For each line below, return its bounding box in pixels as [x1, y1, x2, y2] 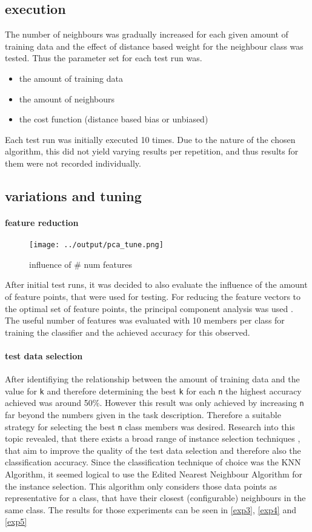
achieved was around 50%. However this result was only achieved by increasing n [5, 396, 304, 409]
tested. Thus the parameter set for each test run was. [5, 52, 202, 64]
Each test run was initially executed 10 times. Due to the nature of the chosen [5, 133, 296, 145]
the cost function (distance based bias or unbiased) [19, 113, 208, 125]
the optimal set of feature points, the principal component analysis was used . [5, 302, 293, 314]
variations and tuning [5, 186, 142, 205]
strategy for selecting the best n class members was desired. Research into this [5, 420, 295, 433]
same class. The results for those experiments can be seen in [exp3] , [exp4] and [5, 503, 296, 516]
